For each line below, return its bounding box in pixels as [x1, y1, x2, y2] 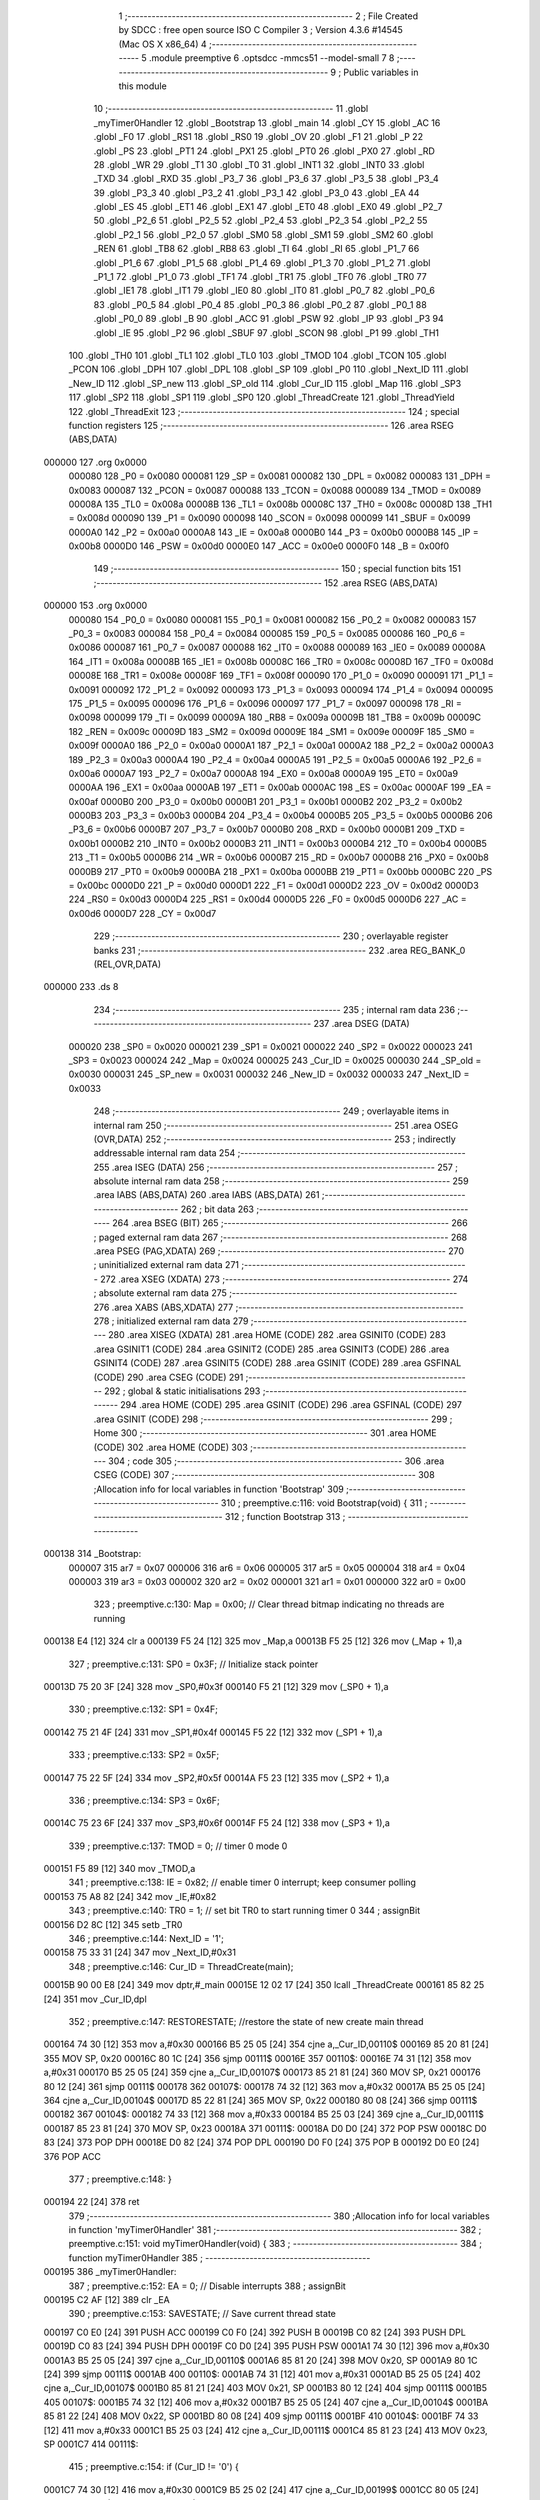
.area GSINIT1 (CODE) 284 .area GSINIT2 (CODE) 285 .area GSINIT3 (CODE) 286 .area [93, 1343, 450, 1355]
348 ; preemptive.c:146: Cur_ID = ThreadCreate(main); [68, 1960, 294, 1972]
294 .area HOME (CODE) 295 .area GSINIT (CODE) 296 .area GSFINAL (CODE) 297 [120, 1399, 462, 1411]
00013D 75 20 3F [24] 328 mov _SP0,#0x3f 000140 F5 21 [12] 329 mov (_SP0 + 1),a [43, 1680, 389, 1692]
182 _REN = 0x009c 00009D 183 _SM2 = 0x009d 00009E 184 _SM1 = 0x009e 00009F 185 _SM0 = [68, 725, 475, 737]
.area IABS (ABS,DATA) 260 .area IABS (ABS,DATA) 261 [93, 1189, 320, 1201]
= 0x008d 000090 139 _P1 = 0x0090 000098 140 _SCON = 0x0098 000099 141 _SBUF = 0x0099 [68, 512, 471, 524]
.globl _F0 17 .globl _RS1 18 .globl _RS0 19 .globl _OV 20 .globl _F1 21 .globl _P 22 [93, 131, 424, 143]
